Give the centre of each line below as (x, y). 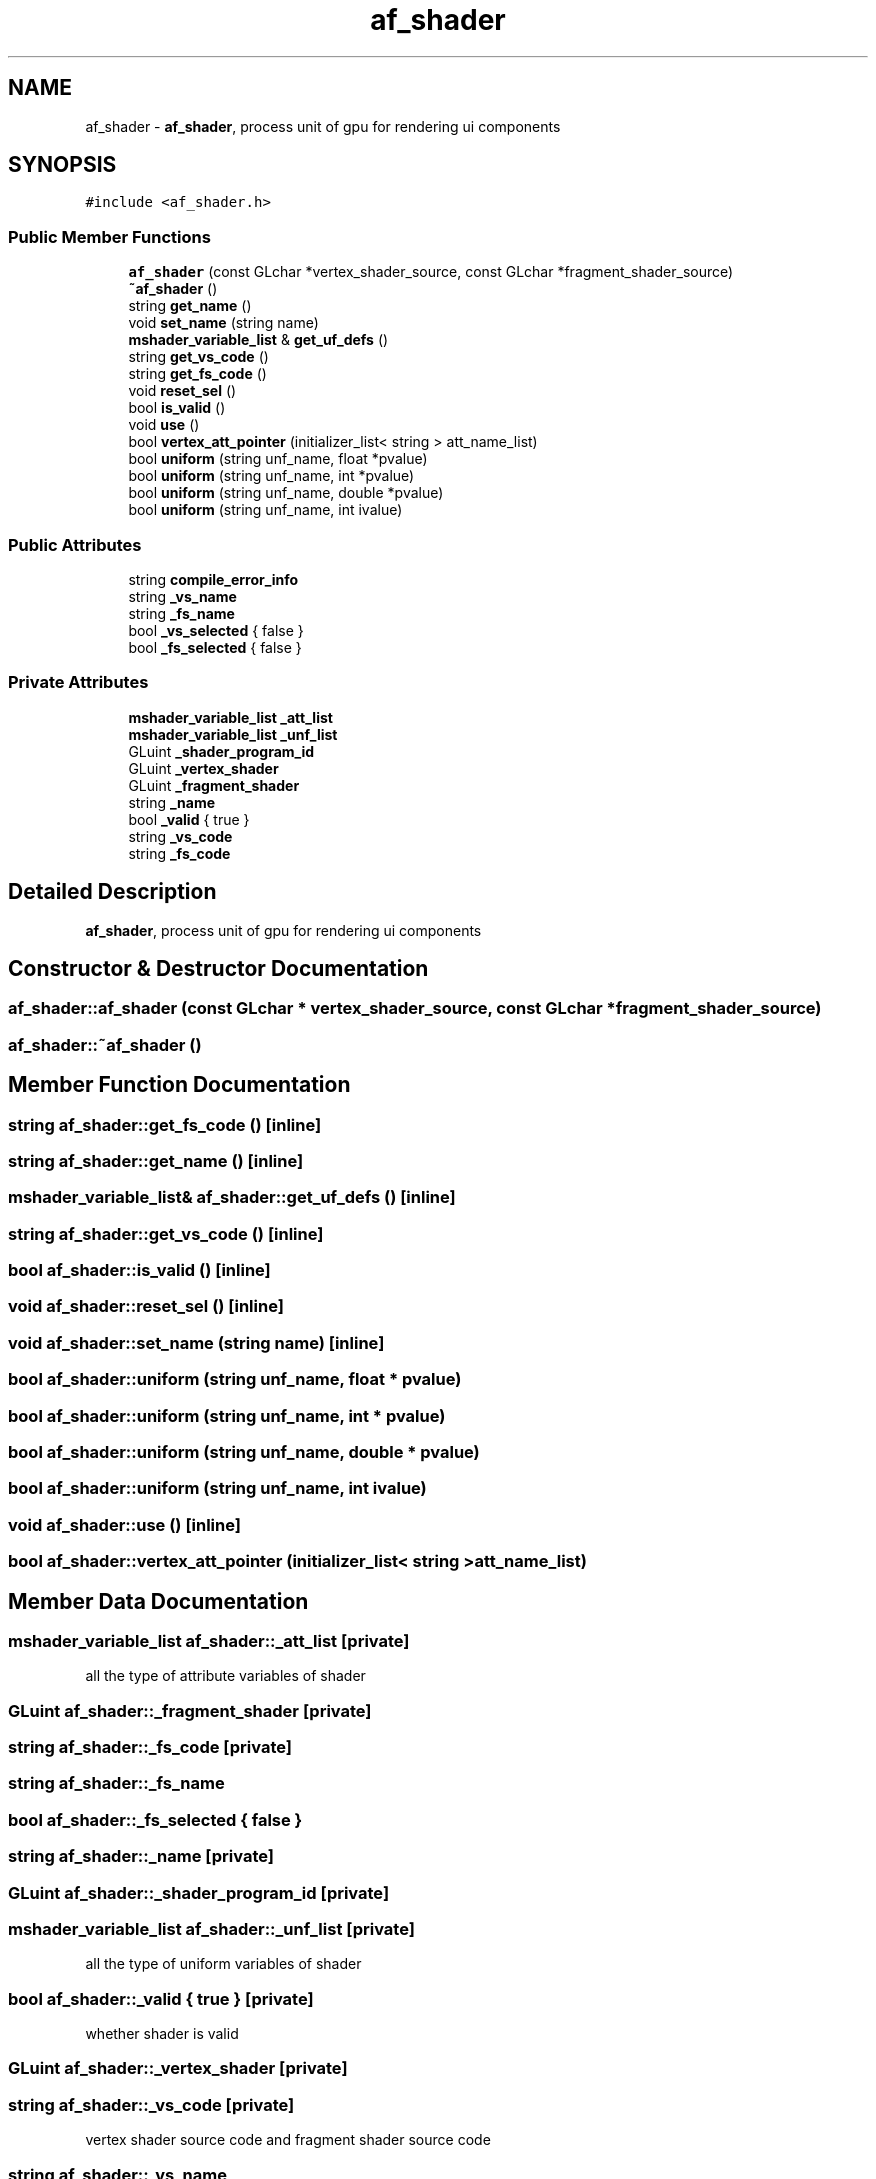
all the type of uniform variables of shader (223, 1964)
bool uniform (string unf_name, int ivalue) (265, 510)
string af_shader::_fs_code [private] (150, 1747)
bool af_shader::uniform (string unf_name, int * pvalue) (227, 1415)
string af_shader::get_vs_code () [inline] (166, 1233)
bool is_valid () (177, 408)
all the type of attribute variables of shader (225, 1676)
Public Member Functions (109, 236)
